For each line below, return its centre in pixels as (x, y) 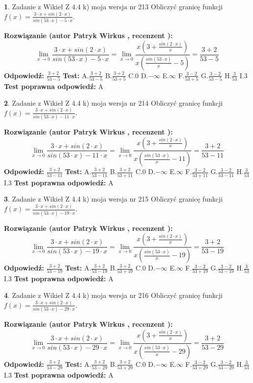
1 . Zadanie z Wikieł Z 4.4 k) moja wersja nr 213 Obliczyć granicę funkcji (113, 6)
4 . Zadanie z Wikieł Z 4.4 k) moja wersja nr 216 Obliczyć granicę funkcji (113, 295)
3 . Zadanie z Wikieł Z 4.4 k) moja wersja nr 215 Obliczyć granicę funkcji (113, 199)
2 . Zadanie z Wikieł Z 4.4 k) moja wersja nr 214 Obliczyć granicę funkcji (113, 102)
